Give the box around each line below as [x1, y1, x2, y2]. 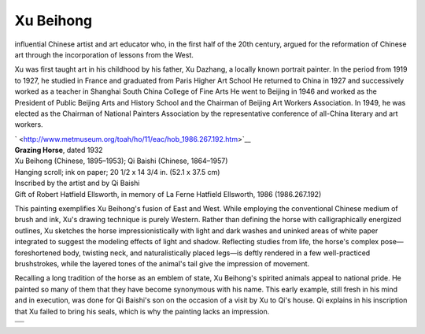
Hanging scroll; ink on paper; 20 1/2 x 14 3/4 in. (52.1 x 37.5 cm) [14, 167, 220, 176]
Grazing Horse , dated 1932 [14, 146, 103, 155]
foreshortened [14, 248, 61, 258]
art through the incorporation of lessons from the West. [14, 50, 194, 59]
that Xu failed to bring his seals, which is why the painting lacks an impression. [14, 306, 270, 316]
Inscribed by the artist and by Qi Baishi [14, 178, 141, 188]
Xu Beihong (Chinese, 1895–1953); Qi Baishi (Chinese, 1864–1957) [14, 156, 228, 165]
